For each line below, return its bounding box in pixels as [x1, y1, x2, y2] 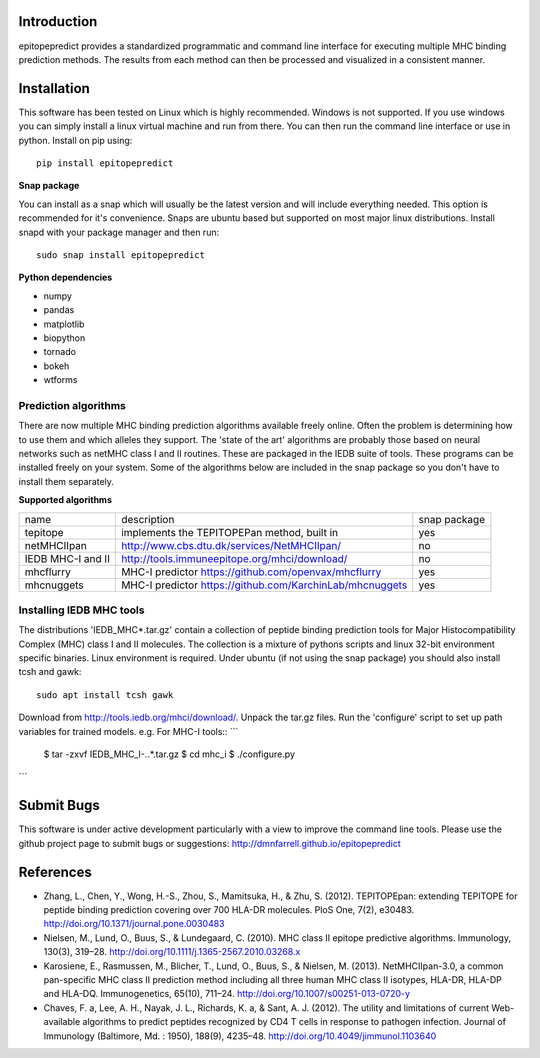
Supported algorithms [18, 494, 112, 506]
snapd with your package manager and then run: [18, 226, 220, 238]
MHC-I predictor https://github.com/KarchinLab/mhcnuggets [121, 578, 408, 592]
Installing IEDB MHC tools [18, 603, 145, 617]
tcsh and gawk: [18, 666, 82, 678]
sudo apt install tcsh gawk [36, 689, 174, 700]
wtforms [43, 374, 79, 386]
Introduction [18, 13, 98, 30]
